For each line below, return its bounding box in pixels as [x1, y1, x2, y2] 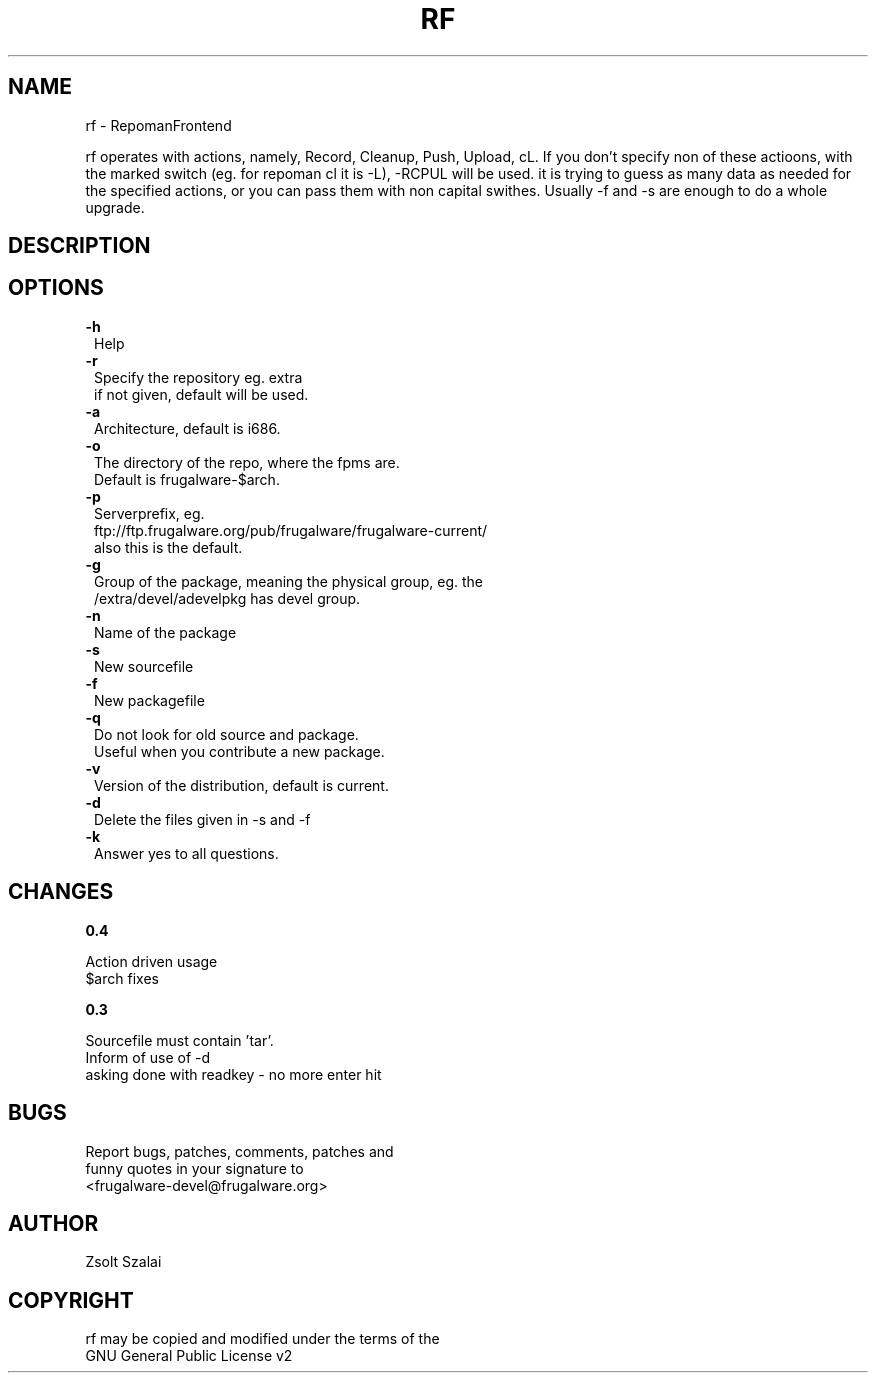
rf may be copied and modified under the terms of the [85, 1330, 440, 1348]
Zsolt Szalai [85, 1253, 162, 1271]
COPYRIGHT [8, 1287, 134, 1313]
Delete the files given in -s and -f [94, 810, 311, 828]
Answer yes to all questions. [94, 844, 279, 862]
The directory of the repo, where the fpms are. [94, 453, 400, 471]
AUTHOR [8, 1210, 99, 1236]
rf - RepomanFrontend [85, 116, 232, 134]
